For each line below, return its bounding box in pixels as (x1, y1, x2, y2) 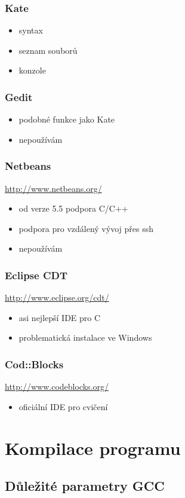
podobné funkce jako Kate (18, 113, 115, 126)
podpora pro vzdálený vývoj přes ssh (18, 222, 153, 234)
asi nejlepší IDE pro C (18, 311, 101, 323)
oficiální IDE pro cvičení (18, 400, 108, 413)
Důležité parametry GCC (5, 476, 165, 495)
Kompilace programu (5, 435, 181, 460)
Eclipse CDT (5, 267, 68, 282)
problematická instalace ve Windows (18, 331, 152, 344)
